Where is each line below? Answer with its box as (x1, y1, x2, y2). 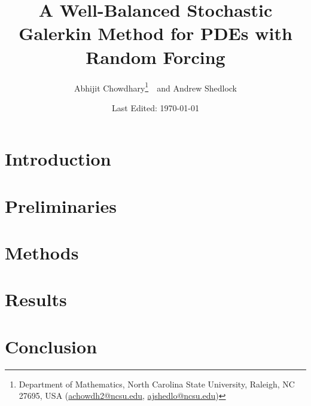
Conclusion (5, 334, 97, 358)
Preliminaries (5, 193, 117, 218)
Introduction (5, 146, 111, 171)
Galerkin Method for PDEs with (19, 21, 292, 45)
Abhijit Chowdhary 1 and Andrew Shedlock (74, 80, 237, 94)
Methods (5, 240, 79, 265)
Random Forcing (86, 44, 225, 69)
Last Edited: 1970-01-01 (112, 101, 199, 114)
